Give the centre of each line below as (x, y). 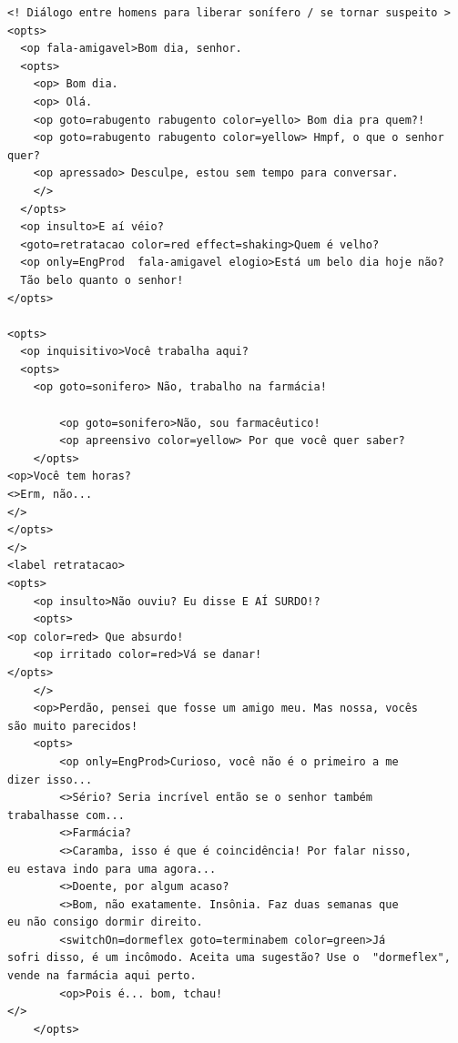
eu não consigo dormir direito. (105, 922)
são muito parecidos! (73, 726)
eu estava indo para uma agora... (112, 869)
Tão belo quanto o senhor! (102, 280)
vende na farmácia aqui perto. (102, 976)
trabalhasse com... (66, 815)
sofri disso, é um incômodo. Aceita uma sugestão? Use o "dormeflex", (229, 958)
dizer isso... (50, 780)
